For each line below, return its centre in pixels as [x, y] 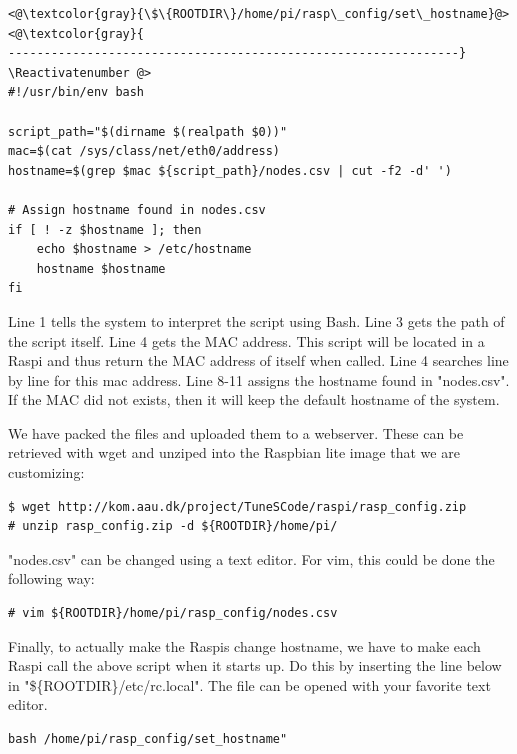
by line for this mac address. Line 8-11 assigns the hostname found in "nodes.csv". [259, 379]
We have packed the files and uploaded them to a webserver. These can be [236, 432]
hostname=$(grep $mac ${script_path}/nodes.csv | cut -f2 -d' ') [230, 170]
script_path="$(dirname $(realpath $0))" [148, 131]
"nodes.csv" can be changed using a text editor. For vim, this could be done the [251, 558]
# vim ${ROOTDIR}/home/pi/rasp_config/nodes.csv [173, 613]
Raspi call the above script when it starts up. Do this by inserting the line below [255, 665]
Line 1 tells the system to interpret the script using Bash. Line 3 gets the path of [256, 320]
